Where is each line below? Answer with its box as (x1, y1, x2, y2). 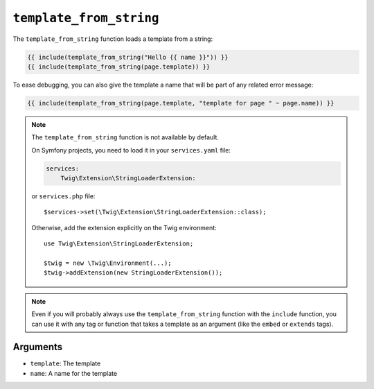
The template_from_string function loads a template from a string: (12, 35, 213, 43)
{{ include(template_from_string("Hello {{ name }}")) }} (27, 53, 229, 61)
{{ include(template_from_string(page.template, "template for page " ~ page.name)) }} (27, 99, 335, 107)
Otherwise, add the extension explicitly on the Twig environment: (31, 223, 217, 232)
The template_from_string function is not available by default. (31, 133, 220, 141)
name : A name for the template (30, 369, 118, 377)
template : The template (30, 359, 101, 368)
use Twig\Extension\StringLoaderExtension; (44, 240, 194, 248)
